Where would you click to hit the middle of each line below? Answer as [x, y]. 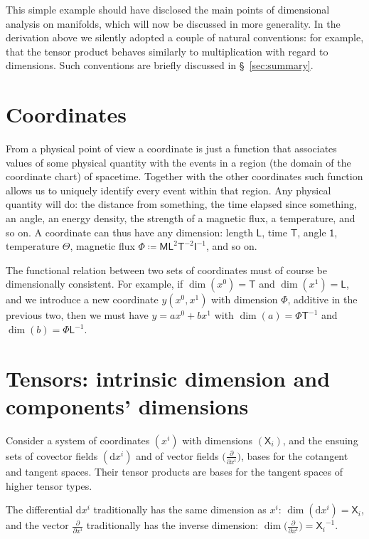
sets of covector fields [52, 455]
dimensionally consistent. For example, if [95, 284]
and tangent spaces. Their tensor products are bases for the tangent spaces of [175, 471]
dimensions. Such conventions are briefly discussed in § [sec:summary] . [160, 65]
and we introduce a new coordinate [82, 299]
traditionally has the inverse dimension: [172, 525]
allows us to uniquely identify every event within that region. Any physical [169, 190]
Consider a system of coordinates [78, 440]
